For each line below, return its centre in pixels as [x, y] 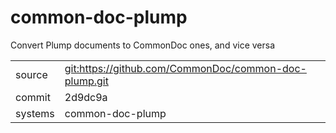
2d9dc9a [86, 97]
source [31, 74]
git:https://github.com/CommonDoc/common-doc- [185, 68]
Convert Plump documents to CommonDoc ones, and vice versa [143, 45]
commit [33, 97]
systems [35, 113]
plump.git [86, 81]
